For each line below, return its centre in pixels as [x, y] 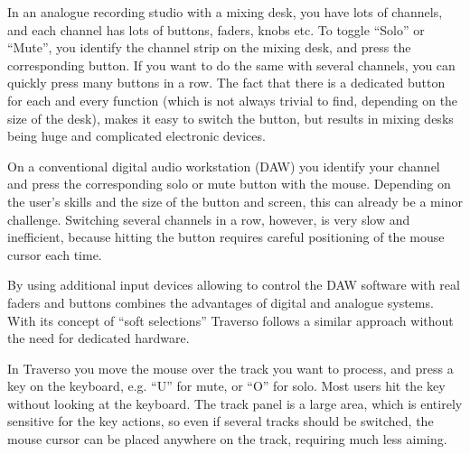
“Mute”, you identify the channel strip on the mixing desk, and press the [209, 47]
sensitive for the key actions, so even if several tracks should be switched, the [221, 421]
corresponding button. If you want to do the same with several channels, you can [231, 65]
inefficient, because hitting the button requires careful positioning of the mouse [226, 237]
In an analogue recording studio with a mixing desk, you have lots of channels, [225, 12]
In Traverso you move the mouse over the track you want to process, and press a [230, 368]
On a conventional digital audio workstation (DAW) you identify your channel [224, 166]
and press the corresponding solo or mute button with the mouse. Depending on [229, 184]
